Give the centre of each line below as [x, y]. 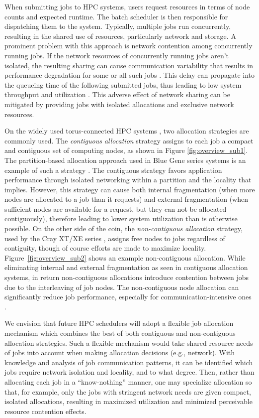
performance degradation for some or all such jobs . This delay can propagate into [129, 75]
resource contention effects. [45, 411]
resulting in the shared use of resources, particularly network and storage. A [120, 36]
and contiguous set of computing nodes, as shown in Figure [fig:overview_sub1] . [126, 150]
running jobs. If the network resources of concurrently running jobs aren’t [117, 55]
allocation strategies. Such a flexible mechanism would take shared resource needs [129, 343]
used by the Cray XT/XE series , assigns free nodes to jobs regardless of [115, 238]
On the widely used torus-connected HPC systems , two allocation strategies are [127, 131]
